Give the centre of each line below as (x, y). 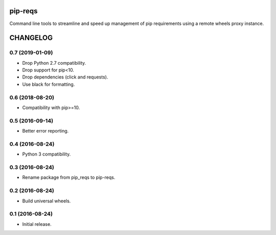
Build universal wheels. (47, 201)
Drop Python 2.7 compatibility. (54, 63)
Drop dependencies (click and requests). (65, 77)
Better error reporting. (45, 131)
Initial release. (37, 224)
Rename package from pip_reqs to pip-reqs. (69, 177)
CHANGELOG (31, 38)
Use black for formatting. (49, 84)
